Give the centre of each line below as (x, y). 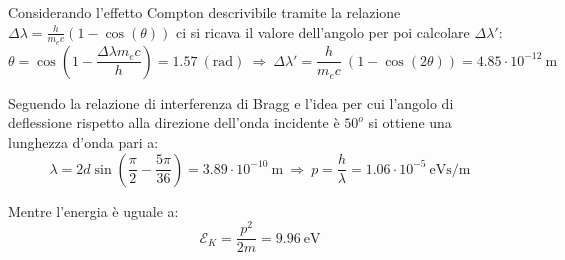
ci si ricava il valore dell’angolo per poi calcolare (322, 31)
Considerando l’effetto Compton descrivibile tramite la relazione (204, 12)
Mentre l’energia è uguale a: (93, 210)
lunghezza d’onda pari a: (83, 142)
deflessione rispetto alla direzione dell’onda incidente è (174, 122)
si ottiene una (410, 122)
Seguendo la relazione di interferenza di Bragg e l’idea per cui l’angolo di (231, 102)
